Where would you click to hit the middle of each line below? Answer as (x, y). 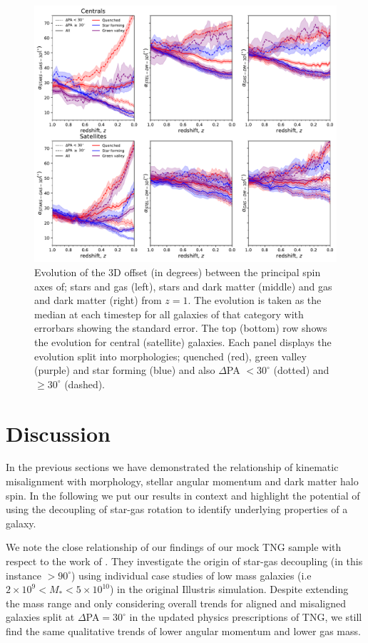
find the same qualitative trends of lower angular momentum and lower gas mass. (183, 631)
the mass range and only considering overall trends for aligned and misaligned (176, 603)
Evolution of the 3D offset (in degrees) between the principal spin (178, 272)
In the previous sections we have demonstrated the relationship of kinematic (172, 467)
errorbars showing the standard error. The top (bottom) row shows (181, 328)
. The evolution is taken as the (255, 300)
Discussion (58, 433)
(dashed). (85, 384)
